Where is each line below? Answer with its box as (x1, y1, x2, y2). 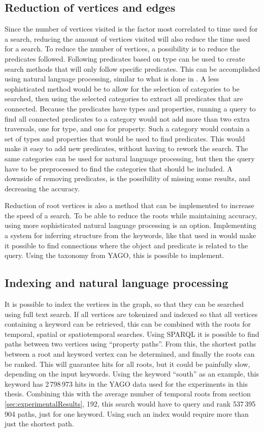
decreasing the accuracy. (5, 183, 80, 193)
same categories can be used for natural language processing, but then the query (5, 153, 255, 163)
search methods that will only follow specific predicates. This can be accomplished (5, 63, 260, 74)
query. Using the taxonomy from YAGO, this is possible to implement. (5, 250, 224, 261)
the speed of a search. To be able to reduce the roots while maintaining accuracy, (5, 210, 257, 220)
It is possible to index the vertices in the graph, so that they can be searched (5, 299, 244, 309)
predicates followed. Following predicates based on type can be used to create (5, 53, 245, 64)
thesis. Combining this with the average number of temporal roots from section (5, 388, 251, 399)
